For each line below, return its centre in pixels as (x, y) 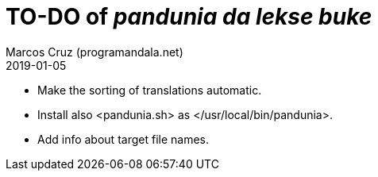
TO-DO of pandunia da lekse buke (189, 17)
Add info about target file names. (123, 139)
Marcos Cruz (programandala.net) (94, 52)
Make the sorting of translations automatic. (150, 90)
